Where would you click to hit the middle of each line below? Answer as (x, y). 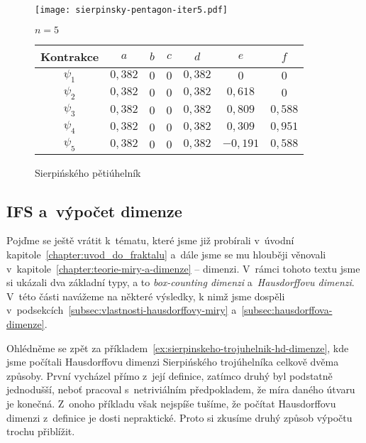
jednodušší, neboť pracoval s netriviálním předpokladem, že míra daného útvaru (181, 389)
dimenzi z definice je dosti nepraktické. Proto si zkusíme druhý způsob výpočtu (179, 417)
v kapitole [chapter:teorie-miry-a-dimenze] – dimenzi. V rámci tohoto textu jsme (183, 268)
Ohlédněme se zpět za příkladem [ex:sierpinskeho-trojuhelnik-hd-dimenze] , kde (178, 348)
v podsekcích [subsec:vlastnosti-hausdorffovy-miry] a (122, 310)
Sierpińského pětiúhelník (88, 172)
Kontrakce (70, 56)
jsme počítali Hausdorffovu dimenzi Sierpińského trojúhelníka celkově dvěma (173, 362)
